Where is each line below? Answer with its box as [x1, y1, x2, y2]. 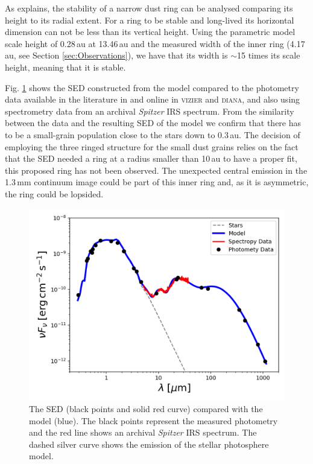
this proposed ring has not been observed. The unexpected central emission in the [5, 164, 308, 176]
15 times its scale [237, 49, 300, 62]
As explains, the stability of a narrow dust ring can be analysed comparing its [5, 2, 293, 14]
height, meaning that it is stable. [5, 60, 126, 73]
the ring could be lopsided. [5, 187, 104, 200]
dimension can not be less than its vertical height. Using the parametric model [5, 25, 296, 38]
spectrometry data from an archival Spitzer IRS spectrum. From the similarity [5, 104, 294, 117]
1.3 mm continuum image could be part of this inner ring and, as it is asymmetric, [5, 176, 309, 188]
